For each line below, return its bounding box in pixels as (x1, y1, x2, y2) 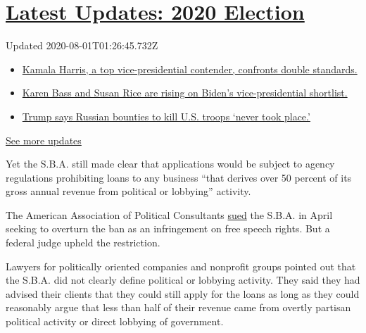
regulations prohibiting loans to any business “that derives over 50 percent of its (6, 170, 352, 184)
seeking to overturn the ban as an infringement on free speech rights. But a (6, 221, 330, 236)
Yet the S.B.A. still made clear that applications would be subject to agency (6, 156, 335, 171)
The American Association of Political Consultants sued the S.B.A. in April (6, 207, 333, 222)
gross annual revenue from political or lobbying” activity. (6, 184, 251, 199)
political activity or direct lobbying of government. (6, 314, 224, 329)
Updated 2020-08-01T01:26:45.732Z (6, 38, 158, 53)
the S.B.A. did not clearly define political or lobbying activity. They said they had (6, 272, 360, 287)
